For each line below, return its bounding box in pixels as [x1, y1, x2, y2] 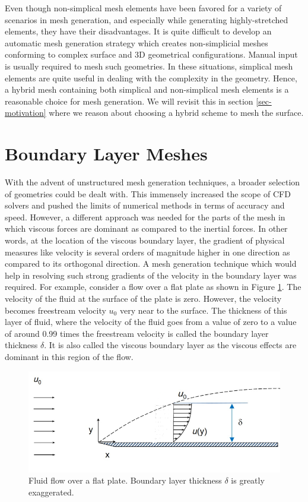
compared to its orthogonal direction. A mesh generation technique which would [5, 257, 297, 270]
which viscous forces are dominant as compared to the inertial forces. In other [5, 222, 288, 235]
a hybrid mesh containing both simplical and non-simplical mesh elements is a [5, 83, 289, 96]
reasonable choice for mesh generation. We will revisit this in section [5, 94, 253, 107]
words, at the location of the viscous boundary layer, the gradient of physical [5, 234, 285, 247]
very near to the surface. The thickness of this [119, 304, 287, 316]
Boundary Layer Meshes [5, 141, 208, 166]
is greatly [231, 474, 265, 487]
